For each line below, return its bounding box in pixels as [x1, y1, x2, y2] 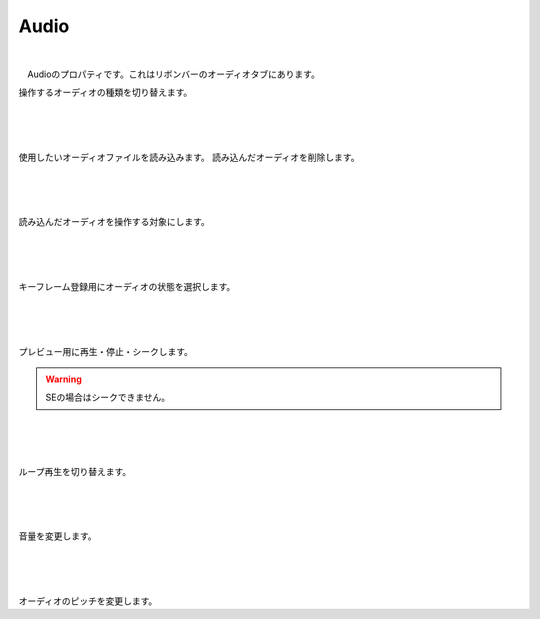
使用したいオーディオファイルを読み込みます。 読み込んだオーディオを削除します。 [18, 151, 360, 163]
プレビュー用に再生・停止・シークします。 [18, 345, 194, 357]
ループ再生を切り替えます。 [18, 465, 132, 477]
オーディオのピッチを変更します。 [18, 595, 158, 607]
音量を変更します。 [18, 530, 97, 542]
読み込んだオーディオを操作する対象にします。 [18, 216, 210, 228]
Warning [45, 373, 82, 385]
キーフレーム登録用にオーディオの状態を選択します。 [18, 281, 236, 293]
